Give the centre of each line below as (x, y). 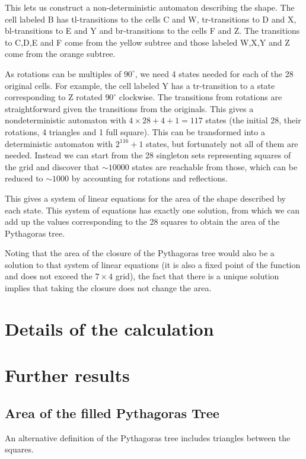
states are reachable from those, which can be (215, 166)
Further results (67, 375)
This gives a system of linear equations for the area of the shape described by (145, 198)
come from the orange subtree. (60, 54)
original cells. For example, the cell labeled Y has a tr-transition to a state (140, 85)
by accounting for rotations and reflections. (149, 178)
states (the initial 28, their (253, 120)
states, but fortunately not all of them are (222, 143)
